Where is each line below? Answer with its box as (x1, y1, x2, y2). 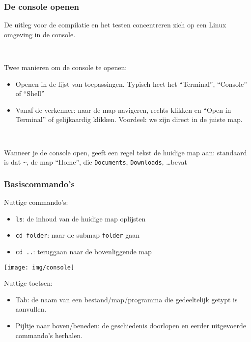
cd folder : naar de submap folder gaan (15, 230, 139, 240)
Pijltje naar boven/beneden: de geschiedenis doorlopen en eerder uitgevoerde (15, 320, 246, 331)
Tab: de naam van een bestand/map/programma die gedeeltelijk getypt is (15, 294, 238, 304)
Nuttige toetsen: (4, 278, 53, 288)
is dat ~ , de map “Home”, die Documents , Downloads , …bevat (4, 157, 187, 167)
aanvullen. (15, 304, 47, 314)
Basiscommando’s (4, 177, 75, 190)
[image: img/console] (4, 264, 75, 271)
